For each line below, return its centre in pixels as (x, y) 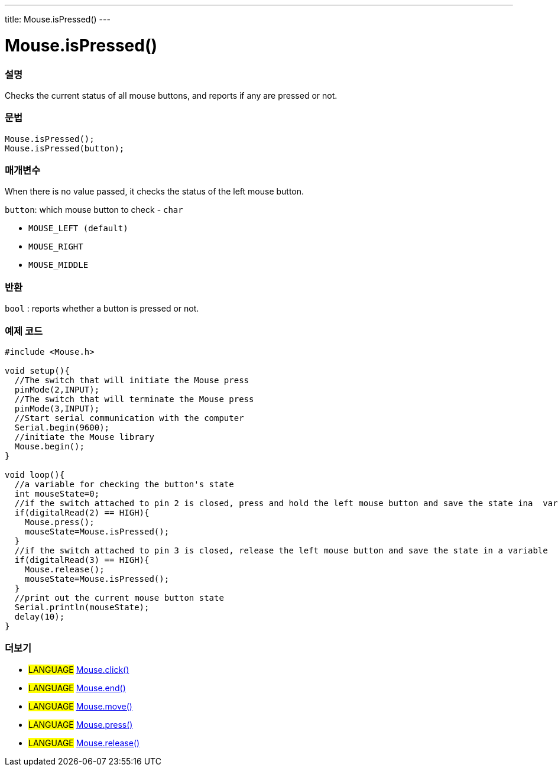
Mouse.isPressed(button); (65, 148)
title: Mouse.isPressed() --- (58, 19)
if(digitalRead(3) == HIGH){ (82, 560)
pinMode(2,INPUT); (57, 389)
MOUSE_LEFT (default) (78, 229)
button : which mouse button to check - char (94, 210)
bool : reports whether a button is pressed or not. (102, 309)
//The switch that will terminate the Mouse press (134, 399)
